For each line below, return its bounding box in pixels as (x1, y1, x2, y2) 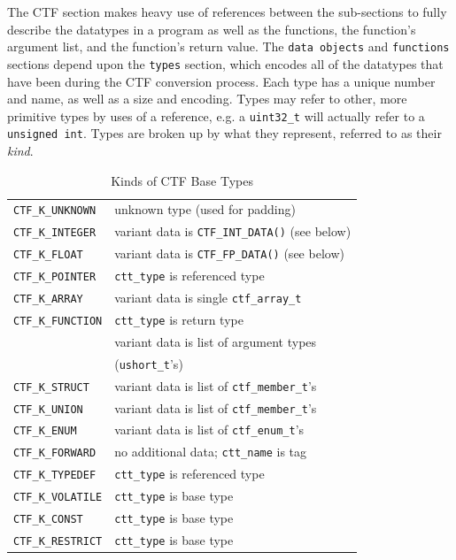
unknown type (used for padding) (114, 200, 296, 219)
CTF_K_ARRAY (13, 293, 83, 306)
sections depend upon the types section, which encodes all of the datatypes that (7, 54, 444, 73)
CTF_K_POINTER (13, 271, 97, 284)
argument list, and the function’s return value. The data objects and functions (7, 37, 450, 56)
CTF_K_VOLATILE (13, 491, 103, 504)
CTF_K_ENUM (13, 425, 77, 438)
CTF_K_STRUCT (13, 380, 89, 394)
